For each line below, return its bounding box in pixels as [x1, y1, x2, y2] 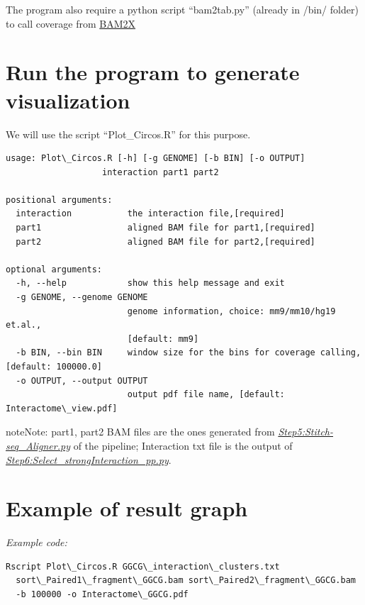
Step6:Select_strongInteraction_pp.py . [6, 452, 172, 467]
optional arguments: [6, 264, 103, 274]
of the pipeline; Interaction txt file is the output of [73, 438, 293, 453]
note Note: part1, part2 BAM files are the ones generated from [6, 424, 275, 439]
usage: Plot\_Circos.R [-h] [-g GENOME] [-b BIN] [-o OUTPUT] [6, 153, 305, 164]
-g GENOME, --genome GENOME [16, 292, 148, 303]
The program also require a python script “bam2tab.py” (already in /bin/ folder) [6, 2, 359, 16]
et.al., [6, 320, 42, 331]
